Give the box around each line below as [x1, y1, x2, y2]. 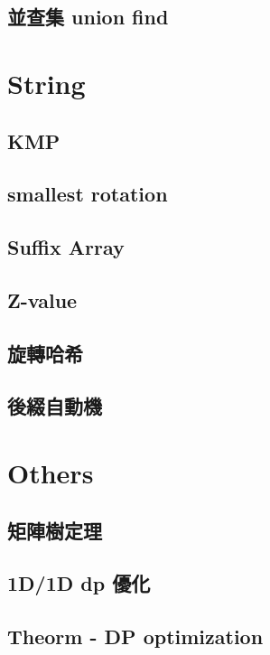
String [7, 64, 86, 101]
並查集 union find [7, 3, 169, 31]
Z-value [7, 285, 78, 313]
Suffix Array [7, 233, 125, 261]
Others [7, 454, 94, 491]
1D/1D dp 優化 [7, 569, 151, 597]
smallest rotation [7, 180, 168, 208]
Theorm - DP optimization [7, 622, 264, 650]
